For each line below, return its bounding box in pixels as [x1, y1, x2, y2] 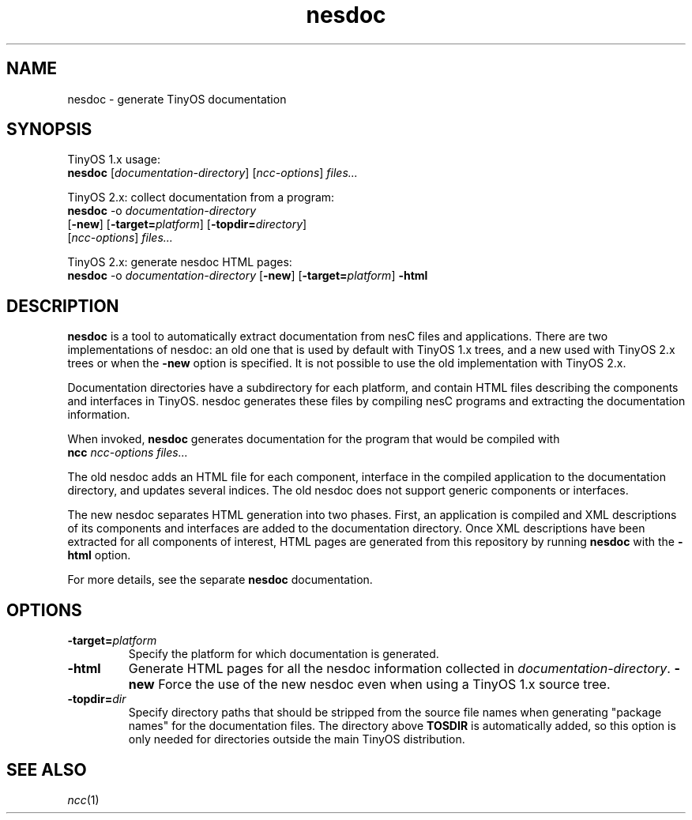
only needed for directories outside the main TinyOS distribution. [128, 732, 465, 747]
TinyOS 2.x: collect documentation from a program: [67, 190, 335, 205]
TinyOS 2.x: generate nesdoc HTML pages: [67, 255, 292, 269]
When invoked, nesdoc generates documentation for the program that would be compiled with [67, 432, 560, 446]
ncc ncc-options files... [67, 446, 188, 460]
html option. [67, 548, 131, 562]
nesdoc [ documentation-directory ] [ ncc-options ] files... [67, 166, 358, 180]
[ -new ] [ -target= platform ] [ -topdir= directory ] [67, 217, 307, 231]
